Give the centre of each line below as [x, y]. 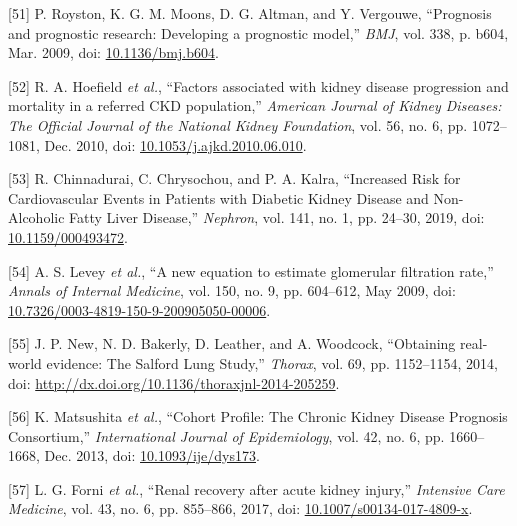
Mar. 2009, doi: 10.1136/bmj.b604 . [113, 52]
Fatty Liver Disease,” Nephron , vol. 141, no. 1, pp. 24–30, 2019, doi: [277, 217]
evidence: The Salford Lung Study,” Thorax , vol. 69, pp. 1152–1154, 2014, [272, 362]
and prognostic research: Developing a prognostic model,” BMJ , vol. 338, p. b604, [258, 32]
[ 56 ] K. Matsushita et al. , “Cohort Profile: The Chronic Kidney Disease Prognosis [258, 416]
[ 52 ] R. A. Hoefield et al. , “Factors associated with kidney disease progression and [258, 85]
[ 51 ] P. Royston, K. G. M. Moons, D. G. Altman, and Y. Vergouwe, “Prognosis [250, 13]
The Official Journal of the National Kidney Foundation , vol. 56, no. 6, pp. [238, 124]
